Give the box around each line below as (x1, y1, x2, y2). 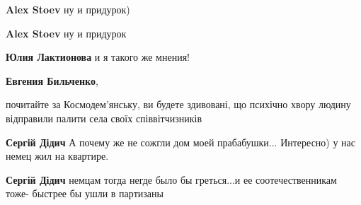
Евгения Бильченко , (6, 73, 98, 88)
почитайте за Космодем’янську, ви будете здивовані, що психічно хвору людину (6, 97, 351, 112)
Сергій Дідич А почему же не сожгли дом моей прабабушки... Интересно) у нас (6, 134, 356, 149)
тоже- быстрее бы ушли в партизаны (6, 186, 164, 201)
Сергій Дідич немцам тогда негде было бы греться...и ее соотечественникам (6, 172, 337, 187)
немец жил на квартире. (6, 148, 109, 163)
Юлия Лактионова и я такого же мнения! (6, 49, 190, 64)
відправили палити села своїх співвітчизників (6, 110, 202, 125)
